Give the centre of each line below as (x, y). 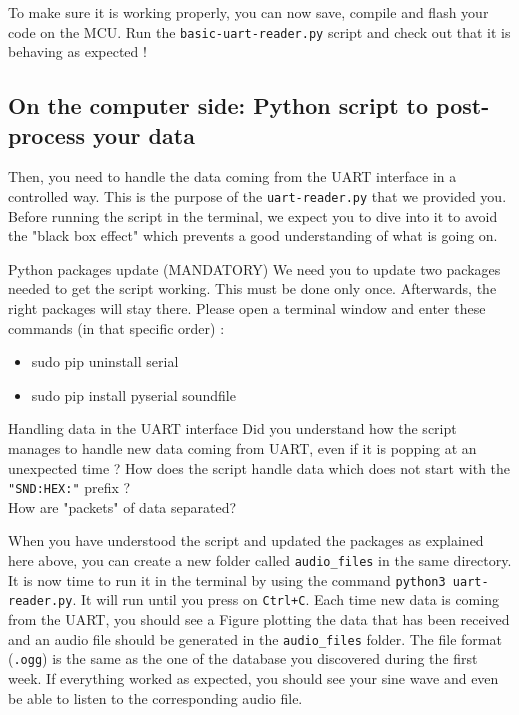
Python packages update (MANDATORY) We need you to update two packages (254, 268)
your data (144, 134)
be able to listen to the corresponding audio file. (155, 697)
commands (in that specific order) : (116, 327)
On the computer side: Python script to (218, 105)
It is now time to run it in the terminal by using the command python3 (227, 579)
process (46, 134)
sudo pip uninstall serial (105, 361)
